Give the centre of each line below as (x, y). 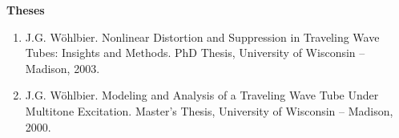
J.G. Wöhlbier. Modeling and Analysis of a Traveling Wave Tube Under (202, 95)
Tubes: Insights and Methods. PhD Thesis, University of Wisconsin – (195, 53)
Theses (26, 10)
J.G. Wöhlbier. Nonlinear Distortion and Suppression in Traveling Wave (202, 37)
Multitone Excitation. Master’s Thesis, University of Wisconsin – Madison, (209, 110)
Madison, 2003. (62, 68)
